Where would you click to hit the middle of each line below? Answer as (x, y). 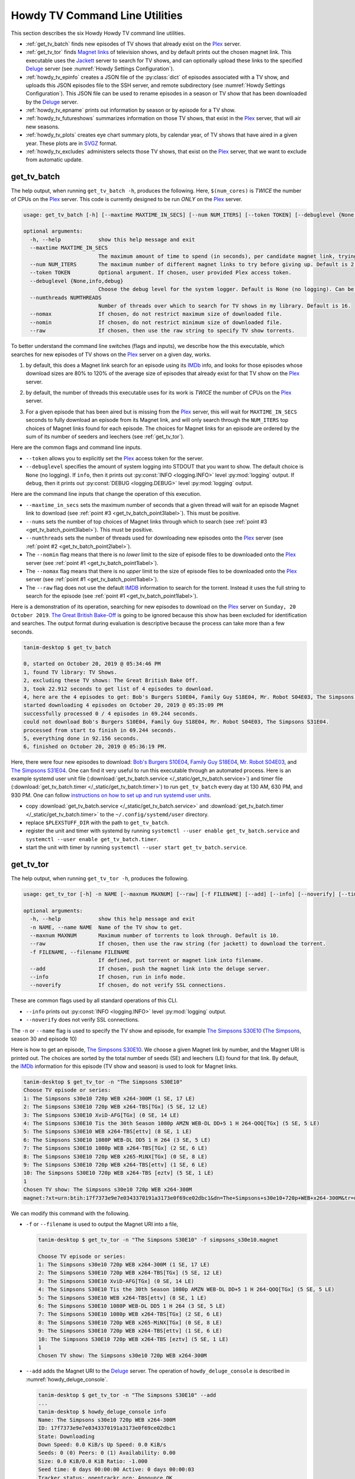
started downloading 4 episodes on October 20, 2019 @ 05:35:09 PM (123, 705)
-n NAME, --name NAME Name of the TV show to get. (106, 927)
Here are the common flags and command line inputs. (76, 447)
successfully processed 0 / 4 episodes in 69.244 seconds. (111, 713)
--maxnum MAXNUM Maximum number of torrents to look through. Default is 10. (154, 936)
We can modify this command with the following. (70, 1213)
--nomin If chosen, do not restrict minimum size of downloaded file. (156, 322)
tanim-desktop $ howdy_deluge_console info (102, 1412)
